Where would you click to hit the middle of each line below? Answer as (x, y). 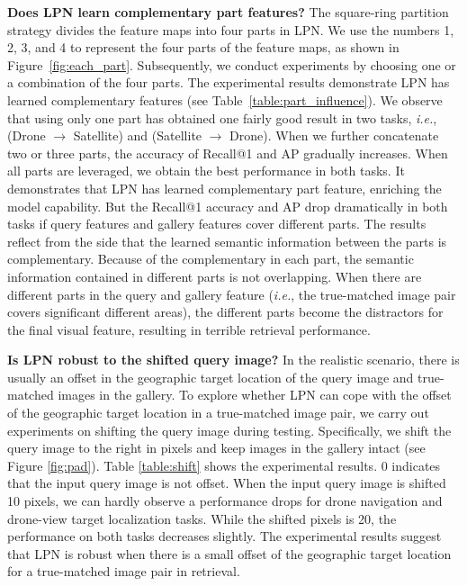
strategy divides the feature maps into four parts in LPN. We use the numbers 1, (231, 29)
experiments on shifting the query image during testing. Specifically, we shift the (229, 430)
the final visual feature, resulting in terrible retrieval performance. (189, 329)
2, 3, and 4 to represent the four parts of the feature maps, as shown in (203, 47)
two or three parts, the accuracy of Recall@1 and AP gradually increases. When (228, 153)
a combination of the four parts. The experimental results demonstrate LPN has (229, 82)
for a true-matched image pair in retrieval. (124, 571)
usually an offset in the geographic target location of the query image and (211, 377)
